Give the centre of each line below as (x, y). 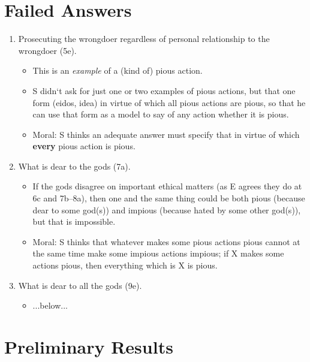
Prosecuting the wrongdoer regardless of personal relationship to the (144, 39)
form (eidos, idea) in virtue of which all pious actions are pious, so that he (169, 102)
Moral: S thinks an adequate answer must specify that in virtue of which (166, 134)
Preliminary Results (89, 346)
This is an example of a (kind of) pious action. (118, 70)
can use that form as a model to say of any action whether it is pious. (161, 114)
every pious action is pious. (84, 146)
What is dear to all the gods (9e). (80, 285)
